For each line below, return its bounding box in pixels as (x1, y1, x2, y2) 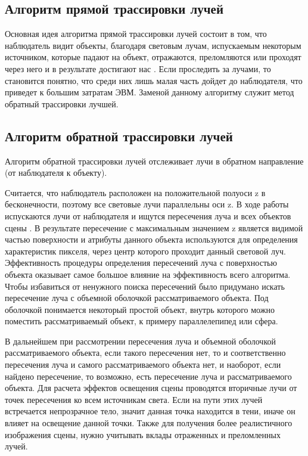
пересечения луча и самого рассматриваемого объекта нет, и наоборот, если (5, 358, 281, 371)
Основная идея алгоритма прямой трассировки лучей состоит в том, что (5, 27, 267, 40)
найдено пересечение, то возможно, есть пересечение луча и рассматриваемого (5, 370, 292, 382)
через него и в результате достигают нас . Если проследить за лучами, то (5, 62, 271, 75)
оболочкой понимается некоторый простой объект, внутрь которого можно (5, 303, 275, 315)
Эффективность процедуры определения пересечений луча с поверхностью (5, 256, 277, 269)
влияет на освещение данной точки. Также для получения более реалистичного (5, 417, 293, 429)
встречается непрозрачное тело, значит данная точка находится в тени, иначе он (5, 405, 295, 417)
